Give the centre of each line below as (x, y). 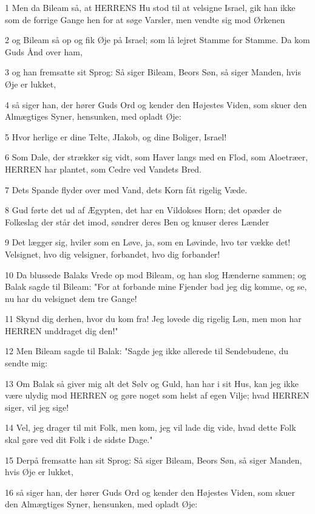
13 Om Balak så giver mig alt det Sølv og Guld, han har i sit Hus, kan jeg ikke (152, 383)
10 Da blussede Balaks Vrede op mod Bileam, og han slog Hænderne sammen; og (156, 274)
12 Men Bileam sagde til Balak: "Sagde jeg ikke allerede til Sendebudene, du (147, 351)
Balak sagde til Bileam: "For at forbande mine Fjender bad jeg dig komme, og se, (156, 286)
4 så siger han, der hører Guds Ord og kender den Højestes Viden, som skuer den (156, 104)
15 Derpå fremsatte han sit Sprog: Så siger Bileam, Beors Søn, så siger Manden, (154, 460)
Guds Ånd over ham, (44, 51)
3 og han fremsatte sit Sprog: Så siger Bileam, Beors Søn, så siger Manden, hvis (153, 72)
